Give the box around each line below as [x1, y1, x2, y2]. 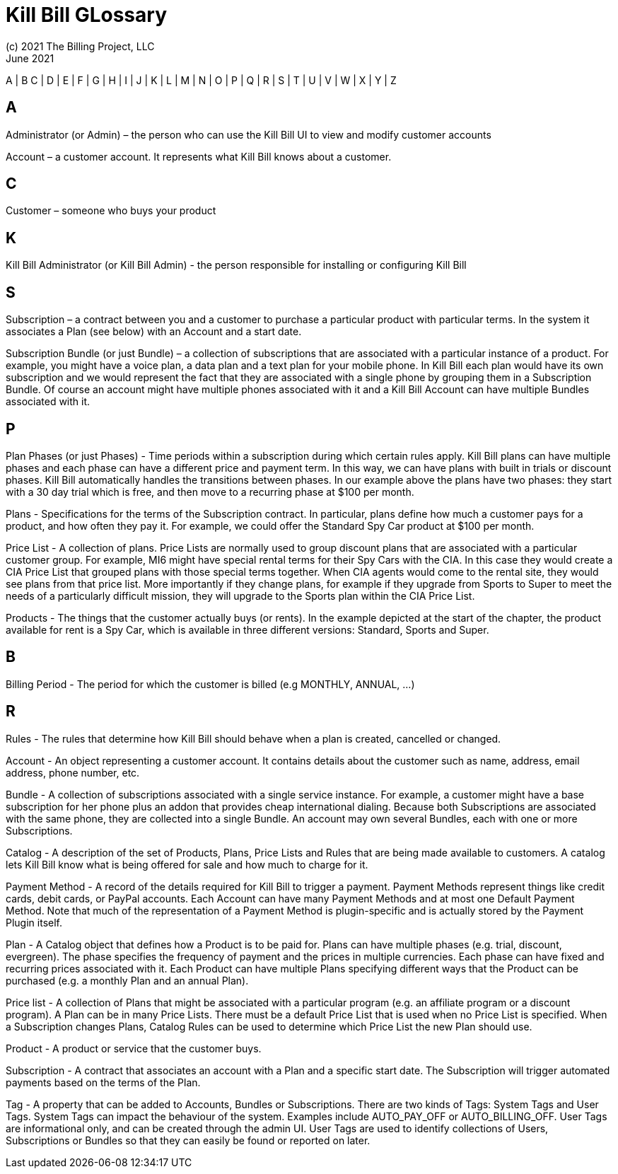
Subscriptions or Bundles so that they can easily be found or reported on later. [6, 1134, 371, 1146]
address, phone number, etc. [6, 766, 140, 779]
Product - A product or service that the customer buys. [6, 1042, 262, 1054]
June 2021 [6, 52, 54, 64]
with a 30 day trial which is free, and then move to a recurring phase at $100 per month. [6, 485, 414, 498]
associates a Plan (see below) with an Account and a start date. [6, 325, 302, 338]
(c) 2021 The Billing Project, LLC [6, 40, 155, 52]
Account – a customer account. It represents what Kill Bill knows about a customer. [6, 150, 392, 163]
